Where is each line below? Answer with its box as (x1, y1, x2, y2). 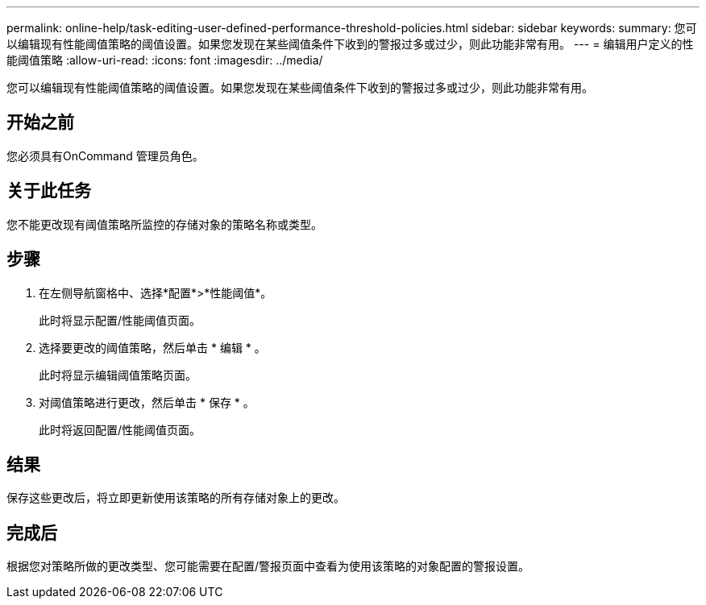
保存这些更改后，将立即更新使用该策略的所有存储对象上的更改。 (6, 491, 345, 505)
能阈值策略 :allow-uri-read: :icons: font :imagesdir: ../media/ (6, 53, 323, 67)
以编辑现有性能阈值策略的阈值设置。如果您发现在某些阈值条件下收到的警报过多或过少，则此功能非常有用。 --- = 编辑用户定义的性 (6, 37, 694, 51)
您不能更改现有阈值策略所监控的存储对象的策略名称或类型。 (6, 217, 322, 231)
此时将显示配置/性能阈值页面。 (39, 313, 201, 327)
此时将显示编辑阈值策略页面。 (39, 367, 197, 382)
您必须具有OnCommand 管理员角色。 (6, 148, 204, 163)
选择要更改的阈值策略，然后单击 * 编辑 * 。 (39, 340, 266, 354)
